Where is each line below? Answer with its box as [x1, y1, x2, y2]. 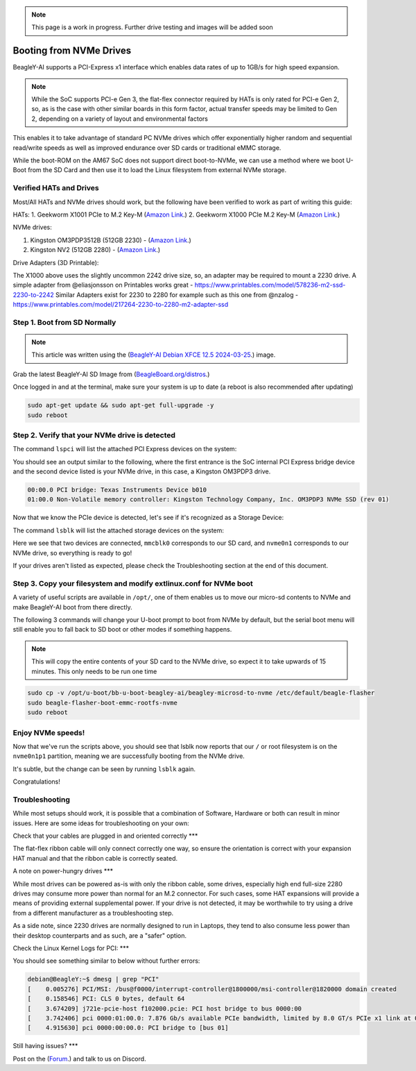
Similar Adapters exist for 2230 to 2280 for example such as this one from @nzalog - [55, 290, 298, 298]
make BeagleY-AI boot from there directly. [12, 602, 132, 611]
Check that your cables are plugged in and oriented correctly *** [12, 832, 198, 840]
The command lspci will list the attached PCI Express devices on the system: [12, 445, 237, 453]
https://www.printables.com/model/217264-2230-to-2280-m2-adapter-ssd [12, 301, 229, 309]
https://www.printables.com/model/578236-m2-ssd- [194, 281, 346, 289]
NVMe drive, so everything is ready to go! [12, 548, 132, 557]
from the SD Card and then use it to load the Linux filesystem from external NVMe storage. [28, 166, 287, 174]
